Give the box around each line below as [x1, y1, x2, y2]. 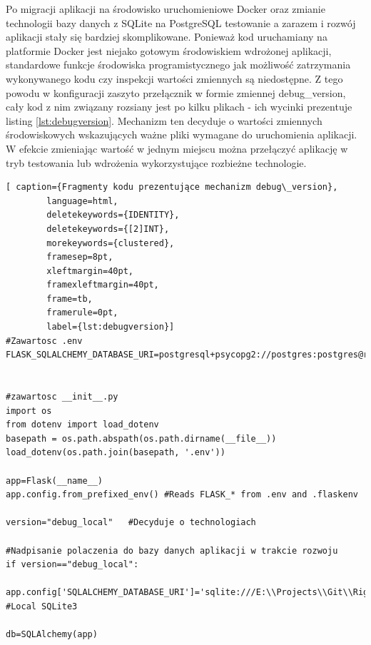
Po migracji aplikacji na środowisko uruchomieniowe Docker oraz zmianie [6, 1, 325, 16]
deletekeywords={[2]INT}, [46, 223, 170, 234]
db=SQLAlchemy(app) [6, 629, 98, 640]
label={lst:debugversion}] [46, 322, 175, 332]
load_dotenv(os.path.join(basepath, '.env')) [6, 447, 225, 458]
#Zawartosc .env [6, 335, 83, 346]
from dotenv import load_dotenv [6, 420, 159, 430]
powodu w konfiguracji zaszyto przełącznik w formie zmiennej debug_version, [6, 85, 346, 100]
